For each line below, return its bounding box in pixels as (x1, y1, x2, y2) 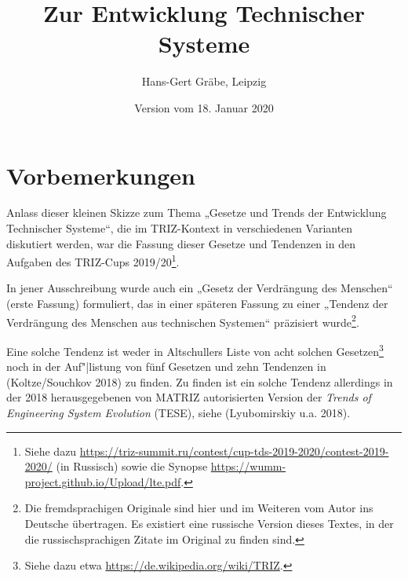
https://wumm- (210, 458, 286, 475)
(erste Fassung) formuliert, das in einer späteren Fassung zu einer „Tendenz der (6, 295, 388, 312)
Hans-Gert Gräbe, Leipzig (141, 73, 267, 90)
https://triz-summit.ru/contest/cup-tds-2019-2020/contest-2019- (79, 442, 389, 459)
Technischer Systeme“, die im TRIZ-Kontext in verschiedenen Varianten (6, 220, 353, 236)
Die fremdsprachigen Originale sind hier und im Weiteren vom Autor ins (24, 500, 373, 516)
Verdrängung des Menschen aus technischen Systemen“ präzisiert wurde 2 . (6, 311, 359, 330)
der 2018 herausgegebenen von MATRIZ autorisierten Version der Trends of (6, 389, 371, 405)
